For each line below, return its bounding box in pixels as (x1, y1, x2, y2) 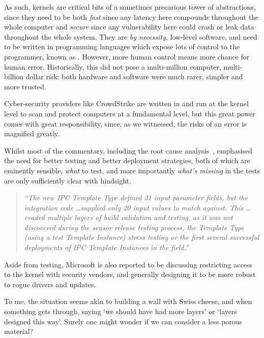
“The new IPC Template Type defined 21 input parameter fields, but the (24, 192, 248, 203)
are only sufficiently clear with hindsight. (4, 175, 131, 186)
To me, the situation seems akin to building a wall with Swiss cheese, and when (4, 296, 252, 306)
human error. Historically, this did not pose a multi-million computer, (4, 61, 221, 72)
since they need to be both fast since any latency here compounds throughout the (4, 11, 259, 22)
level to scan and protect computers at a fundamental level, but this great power (4, 108, 255, 118)
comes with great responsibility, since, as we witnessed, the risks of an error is (4, 118, 247, 129)
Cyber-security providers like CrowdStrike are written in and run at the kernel (4, 98, 249, 109)
